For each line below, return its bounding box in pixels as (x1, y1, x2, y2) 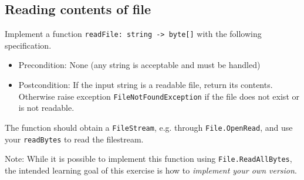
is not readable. (18, 101, 75, 114)
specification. (5, 39, 52, 51)
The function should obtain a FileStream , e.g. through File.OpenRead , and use (5, 121, 293, 133)
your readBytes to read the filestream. (5, 133, 144, 145)
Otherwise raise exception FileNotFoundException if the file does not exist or (18, 90, 299, 102)
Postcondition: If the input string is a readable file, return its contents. (18, 79, 273, 91)
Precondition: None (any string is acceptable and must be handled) (18, 59, 261, 71)
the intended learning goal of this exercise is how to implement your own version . (5, 164, 297, 176)
